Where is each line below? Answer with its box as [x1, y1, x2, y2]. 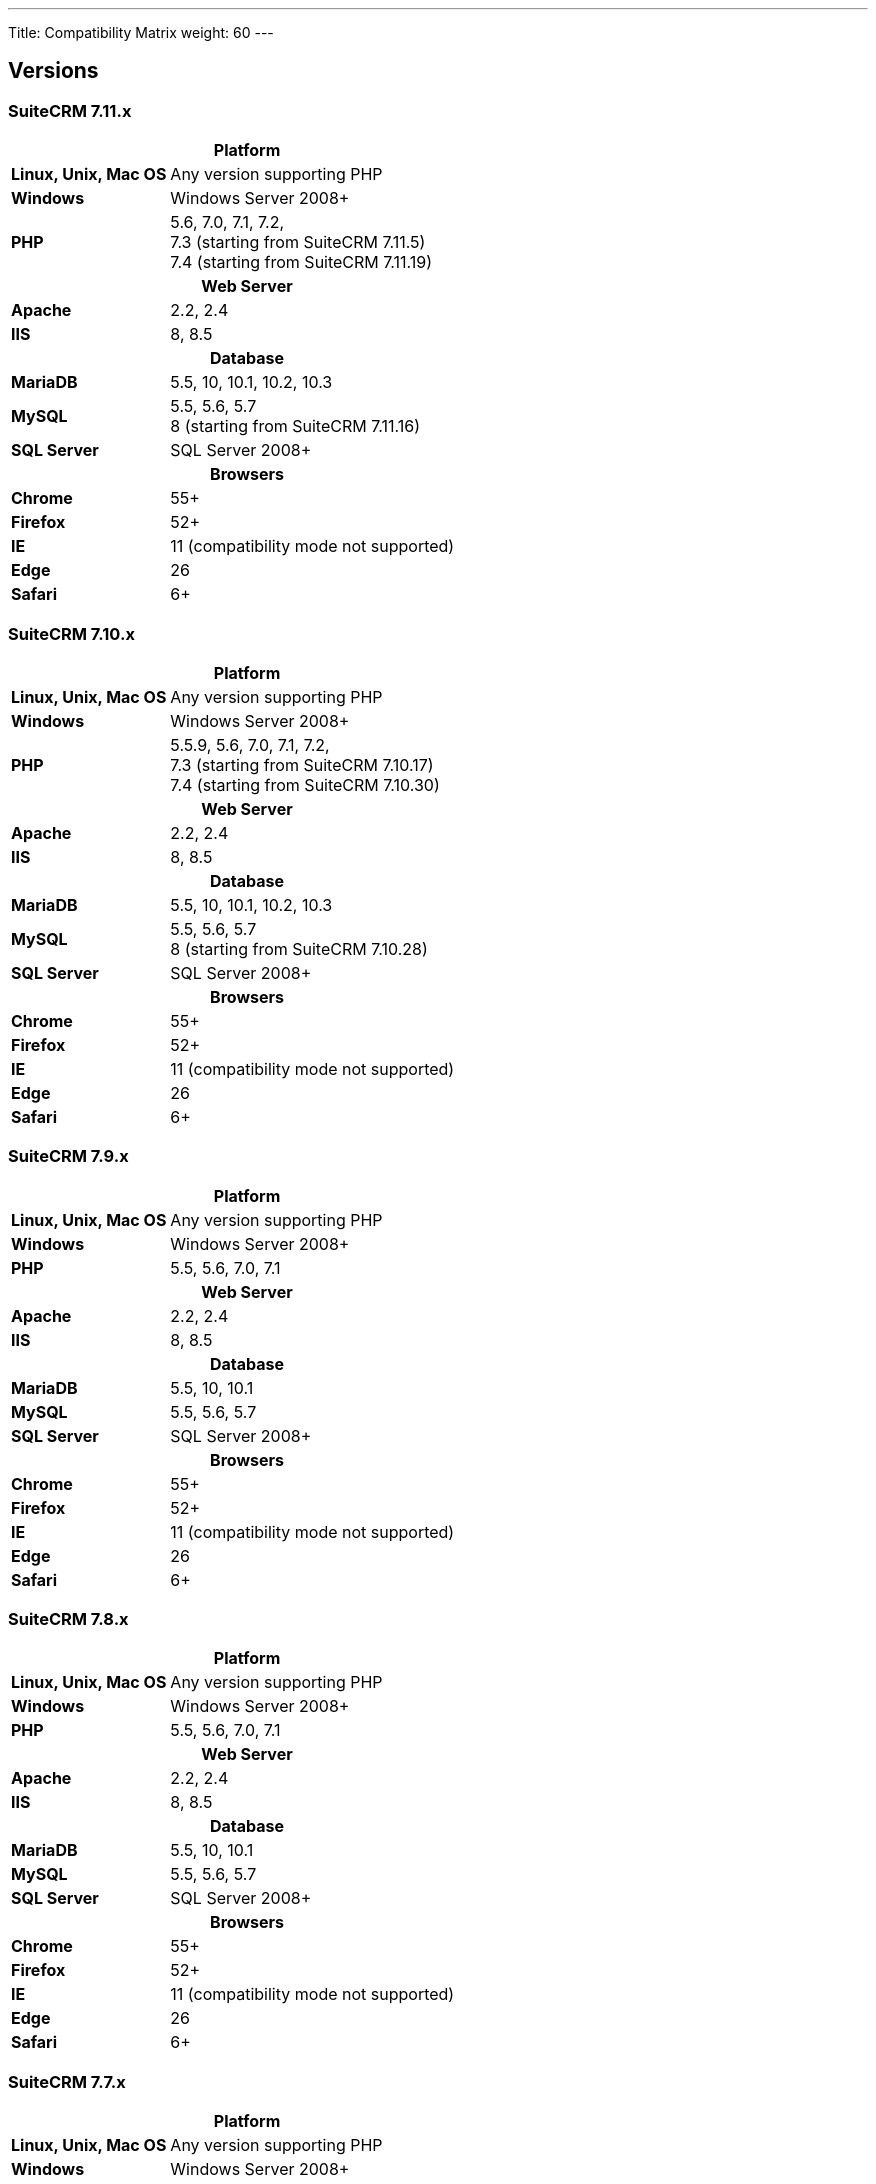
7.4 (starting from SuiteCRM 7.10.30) [170, 774, 440, 795]
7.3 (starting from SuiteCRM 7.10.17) [170, 754, 434, 775]
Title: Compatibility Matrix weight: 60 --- [8, 24, 274, 41]
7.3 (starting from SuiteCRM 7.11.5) [170, 232, 426, 253]
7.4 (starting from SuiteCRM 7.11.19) [170, 252, 433, 273]
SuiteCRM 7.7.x [8, 2071, 126, 2092]
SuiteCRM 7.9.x [8, 1146, 129, 1167]
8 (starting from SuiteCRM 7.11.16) [170, 416, 420, 437]
